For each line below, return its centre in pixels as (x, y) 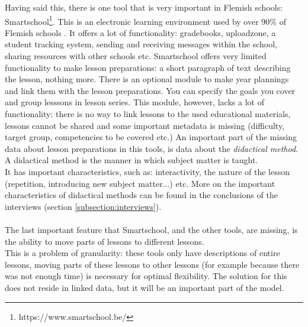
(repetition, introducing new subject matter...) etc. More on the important (140, 183)
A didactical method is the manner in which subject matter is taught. (131, 160)
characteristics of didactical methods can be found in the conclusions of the (141, 195)
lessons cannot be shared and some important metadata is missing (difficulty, (145, 125)
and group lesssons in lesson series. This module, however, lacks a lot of (134, 102)
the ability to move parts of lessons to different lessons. (105, 241)
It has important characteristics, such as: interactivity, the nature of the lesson (147, 171)
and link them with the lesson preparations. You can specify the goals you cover (150, 90)
